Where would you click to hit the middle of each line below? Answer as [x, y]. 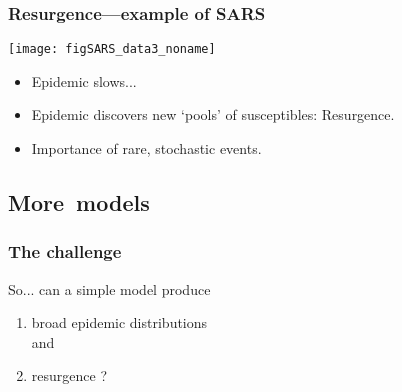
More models [79, 202]
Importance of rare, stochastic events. [146, 148]
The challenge [65, 251]
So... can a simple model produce [109, 288]
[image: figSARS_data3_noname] [112, 49]
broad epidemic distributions [119, 322]
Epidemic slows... [84, 80]
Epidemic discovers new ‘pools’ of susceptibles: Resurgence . [213, 114]
